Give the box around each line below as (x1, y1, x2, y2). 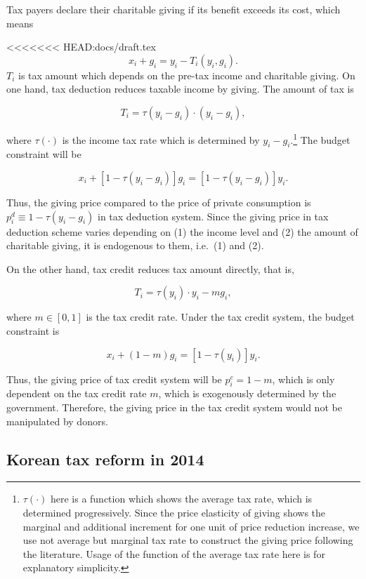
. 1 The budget (290, 130, 351, 147)
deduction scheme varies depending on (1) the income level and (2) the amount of (6, 224, 358, 239)
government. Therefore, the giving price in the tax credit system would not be (6, 399, 342, 414)
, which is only (272, 371, 335, 386)
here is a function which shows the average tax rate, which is (50, 491, 313, 506)
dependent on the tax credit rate (6, 386, 147, 401)
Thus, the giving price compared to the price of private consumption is (6, 195, 311, 210)
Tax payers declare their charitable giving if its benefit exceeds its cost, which (6, 2, 341, 16)
